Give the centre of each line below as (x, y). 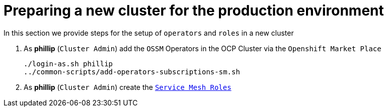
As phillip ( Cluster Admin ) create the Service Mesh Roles (128, 87)
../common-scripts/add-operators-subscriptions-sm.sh (132, 72)
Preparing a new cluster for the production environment (194, 11)
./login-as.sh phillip (68, 64)
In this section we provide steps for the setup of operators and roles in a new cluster (149, 33)
